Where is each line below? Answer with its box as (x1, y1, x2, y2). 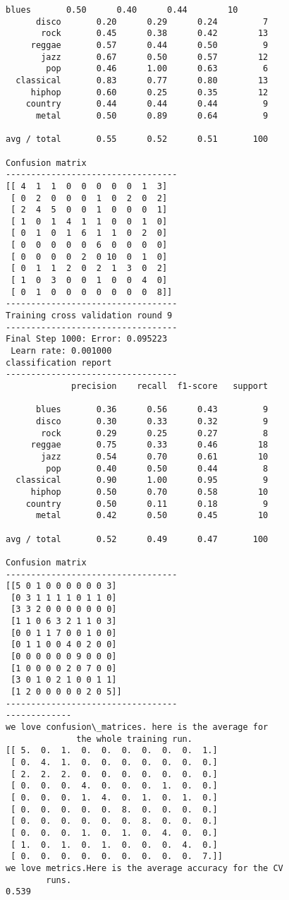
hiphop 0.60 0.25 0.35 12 (30, 87, 269, 97)
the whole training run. (76, 733, 192, 744)
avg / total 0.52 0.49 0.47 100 (6, 534, 269, 544)
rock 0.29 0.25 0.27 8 (41, 428, 269, 438)
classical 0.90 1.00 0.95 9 (16, 475, 269, 486)
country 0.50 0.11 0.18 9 (25, 498, 269, 509)
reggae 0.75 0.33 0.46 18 (30, 440, 269, 450)
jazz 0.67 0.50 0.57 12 (41, 52, 269, 62)
